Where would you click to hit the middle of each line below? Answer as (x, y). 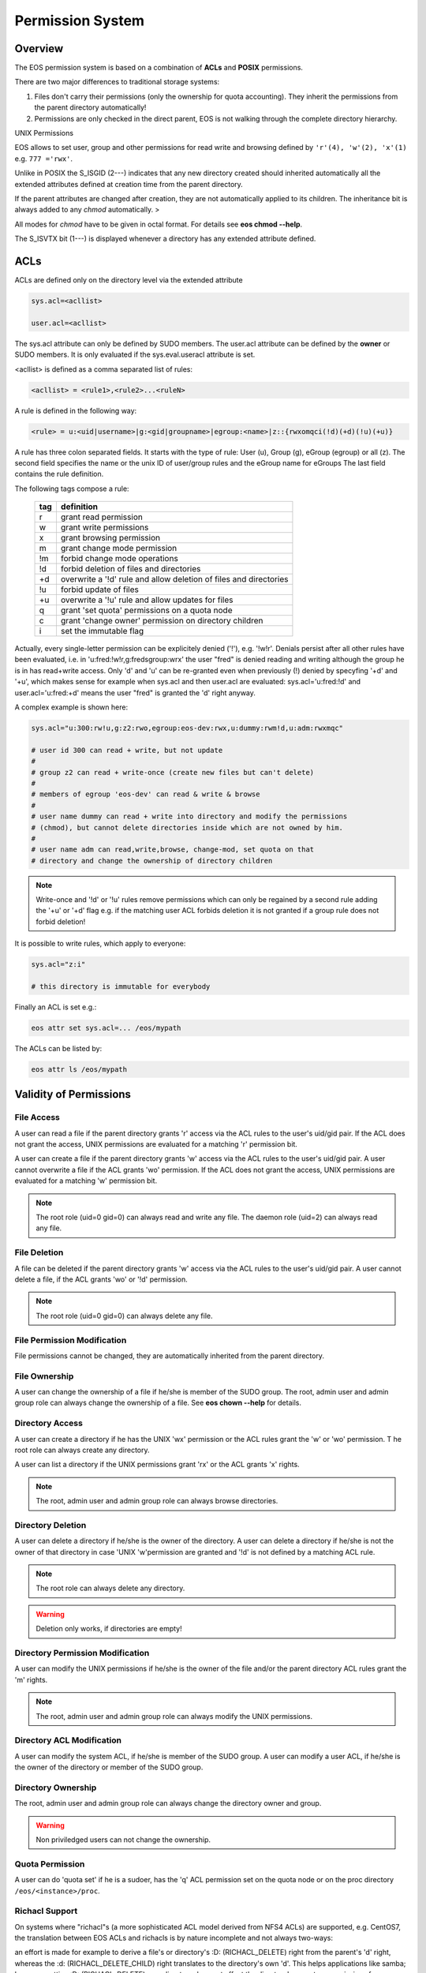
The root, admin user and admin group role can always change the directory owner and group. (168, 1803)
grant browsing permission (110, 538)
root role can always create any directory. (82, 1450)
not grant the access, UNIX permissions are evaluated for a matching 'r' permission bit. (156, 1144)
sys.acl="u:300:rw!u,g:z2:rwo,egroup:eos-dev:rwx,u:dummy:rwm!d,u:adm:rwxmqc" (187, 728)
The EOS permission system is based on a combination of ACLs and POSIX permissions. (159, 68)
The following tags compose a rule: (72, 489)
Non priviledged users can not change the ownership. (123, 1840)
